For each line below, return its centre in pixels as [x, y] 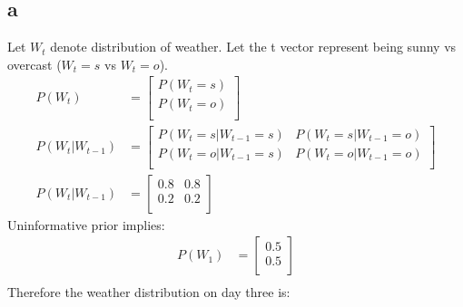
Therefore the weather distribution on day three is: [149, 292]
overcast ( [34, 64]
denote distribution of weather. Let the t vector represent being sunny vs [253, 47]
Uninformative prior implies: [86, 224]
